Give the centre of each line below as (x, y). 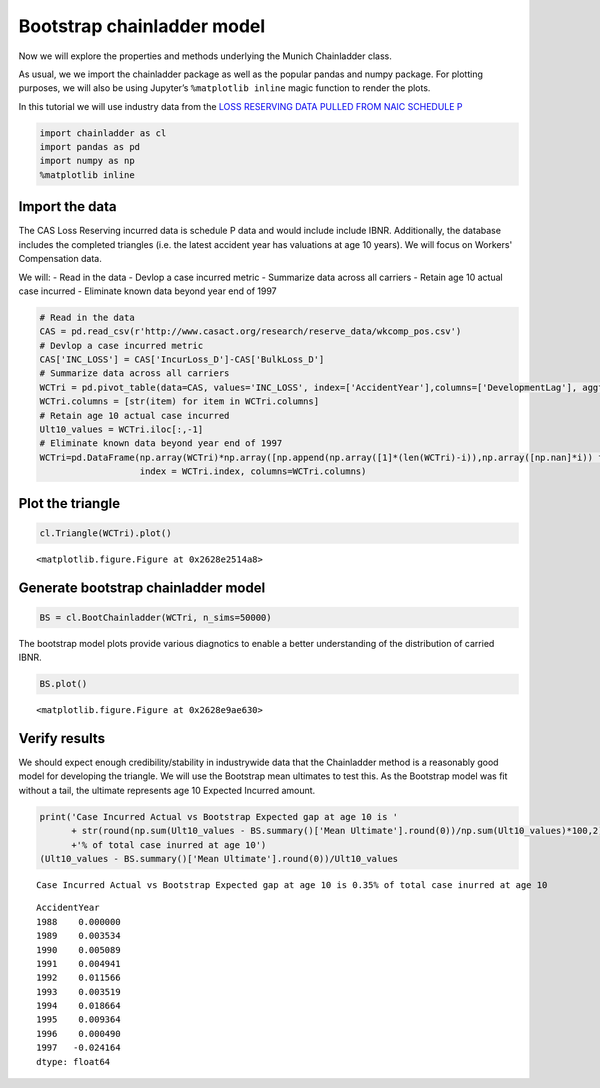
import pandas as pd (89, 147)
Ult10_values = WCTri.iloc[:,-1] (121, 429)
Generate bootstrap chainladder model (142, 587)
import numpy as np (87, 161)
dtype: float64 (73, 1061)
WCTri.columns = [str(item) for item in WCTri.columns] (179, 401)
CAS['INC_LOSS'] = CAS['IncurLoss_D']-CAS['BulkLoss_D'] (182, 359)
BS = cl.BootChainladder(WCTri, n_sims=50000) (155, 617)
